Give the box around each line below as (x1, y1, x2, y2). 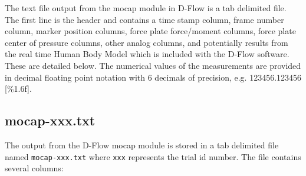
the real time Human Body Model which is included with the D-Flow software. (5, 48, 289, 60)
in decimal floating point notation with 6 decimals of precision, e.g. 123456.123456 (5, 71, 302, 83)
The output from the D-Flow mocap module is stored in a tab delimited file (5, 138, 279, 151)
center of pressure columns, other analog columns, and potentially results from (5, 36, 288, 48)
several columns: (5, 162, 64, 174)
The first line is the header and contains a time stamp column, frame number (5, 13, 284, 25)
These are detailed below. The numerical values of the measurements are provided (5, 59, 301, 71)
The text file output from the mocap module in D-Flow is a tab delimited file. (5, 2, 287, 14)
